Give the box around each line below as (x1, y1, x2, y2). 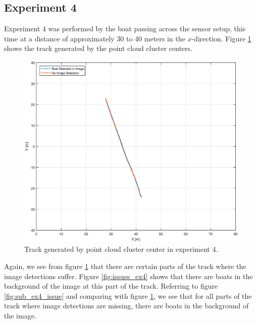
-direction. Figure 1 (191, 33, 251, 43)
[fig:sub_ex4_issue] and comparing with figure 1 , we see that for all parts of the (4, 290, 252, 301)
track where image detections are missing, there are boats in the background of (4, 300, 249, 311)
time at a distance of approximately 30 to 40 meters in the (4, 33, 185, 43)
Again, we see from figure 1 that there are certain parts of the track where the (4, 260, 246, 271)
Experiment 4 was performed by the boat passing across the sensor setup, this (4, 23, 246, 34)
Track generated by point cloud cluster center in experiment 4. (24, 244, 218, 254)
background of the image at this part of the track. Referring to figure (4, 281, 218, 291)
